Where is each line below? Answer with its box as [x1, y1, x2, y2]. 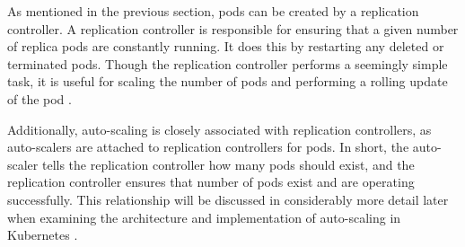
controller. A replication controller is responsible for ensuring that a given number [7, 19, 459, 38]
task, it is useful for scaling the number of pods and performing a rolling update [7, 72, 448, 91]
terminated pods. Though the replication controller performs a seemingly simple [7, 54, 448, 73]
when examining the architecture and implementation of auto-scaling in [7, 207, 401, 226]
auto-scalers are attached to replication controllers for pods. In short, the [7, 137, 409, 156]
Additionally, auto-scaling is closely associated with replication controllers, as [7, 119, 432, 138]
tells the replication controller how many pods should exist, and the [41, 154, 415, 173]
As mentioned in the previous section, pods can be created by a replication [7, 2, 419, 20]
